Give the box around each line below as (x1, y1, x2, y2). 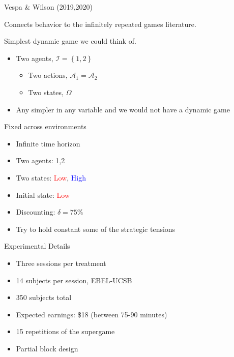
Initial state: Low (16, 189, 70, 200)
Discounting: (16, 206, 55, 217)
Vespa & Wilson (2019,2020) (4, 2, 93, 12)
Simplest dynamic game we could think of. (4, 36, 136, 46)
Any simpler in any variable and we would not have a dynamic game (16, 104, 230, 114)
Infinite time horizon (16, 138, 80, 148)
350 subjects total (16, 292, 72, 303)
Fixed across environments (4, 121, 86, 132)
